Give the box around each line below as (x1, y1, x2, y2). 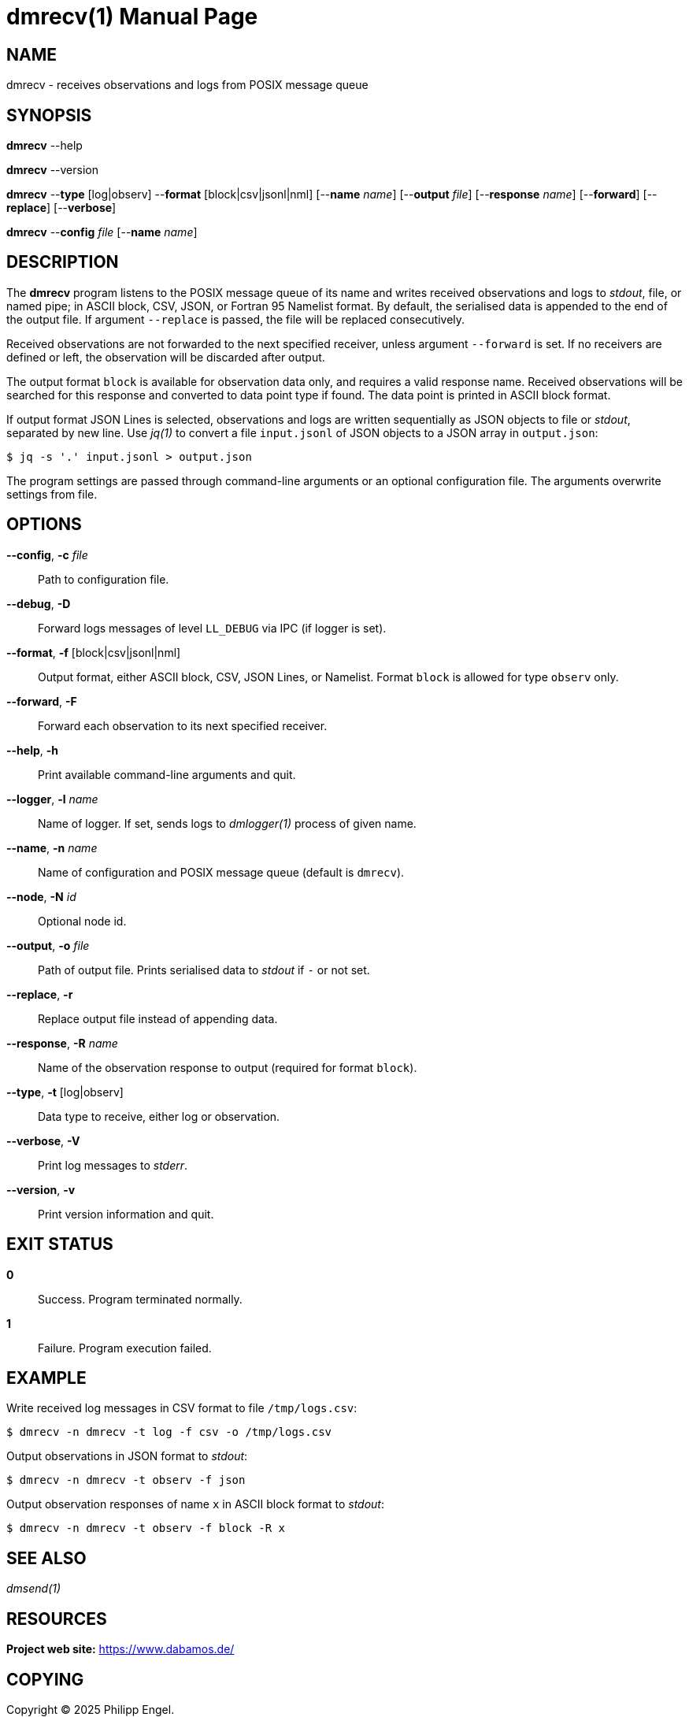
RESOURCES (6, 1608, 107, 1629)
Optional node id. (38, 914, 127, 928)
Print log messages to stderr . (38, 1158, 188, 1172)
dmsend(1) (6, 1582, 61, 1596)
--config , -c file (6, 547, 88, 562)
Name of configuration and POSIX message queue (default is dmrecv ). (38, 865, 405, 879)
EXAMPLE (6, 1367, 87, 1388)
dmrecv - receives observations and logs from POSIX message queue (6, 78, 369, 92)
